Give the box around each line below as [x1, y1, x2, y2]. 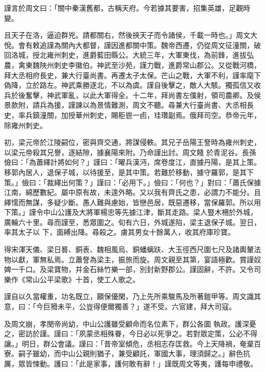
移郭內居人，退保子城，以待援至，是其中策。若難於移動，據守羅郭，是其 [4, 166, 247, 177]
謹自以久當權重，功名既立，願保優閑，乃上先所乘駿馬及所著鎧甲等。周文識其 [4, 291, 261, 302]
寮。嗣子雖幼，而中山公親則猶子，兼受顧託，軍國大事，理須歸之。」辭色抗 [4, 348, 250, 359]
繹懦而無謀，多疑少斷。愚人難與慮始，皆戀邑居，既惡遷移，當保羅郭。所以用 [4, 196, 261, 207]
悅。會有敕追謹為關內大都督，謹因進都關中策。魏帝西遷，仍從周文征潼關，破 [4, 39, 261, 50]
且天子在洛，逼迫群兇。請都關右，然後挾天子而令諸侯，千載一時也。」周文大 [4, 30, 257, 40]
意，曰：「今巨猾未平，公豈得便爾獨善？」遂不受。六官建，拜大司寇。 [4, 301, 236, 312]
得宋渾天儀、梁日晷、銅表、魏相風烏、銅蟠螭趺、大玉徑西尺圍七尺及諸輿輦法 [4, 244, 261, 255]
